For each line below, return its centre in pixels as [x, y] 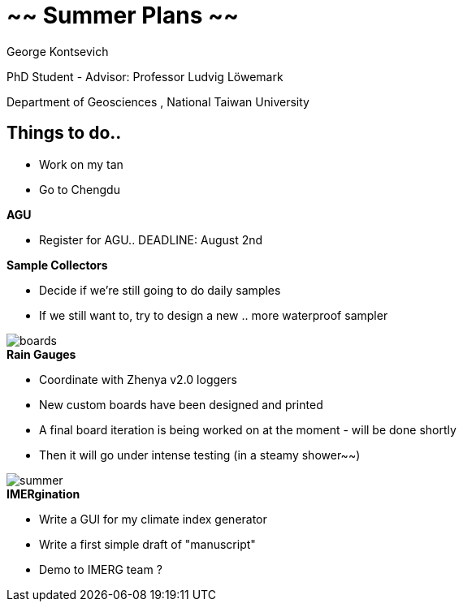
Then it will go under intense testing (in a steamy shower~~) [200, 455]
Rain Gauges [41, 354]
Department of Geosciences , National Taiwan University [158, 101]
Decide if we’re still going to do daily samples [160, 290]
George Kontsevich [58, 51]
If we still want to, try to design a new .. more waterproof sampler [214, 315]
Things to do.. [64, 133]
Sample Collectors [57, 265]
